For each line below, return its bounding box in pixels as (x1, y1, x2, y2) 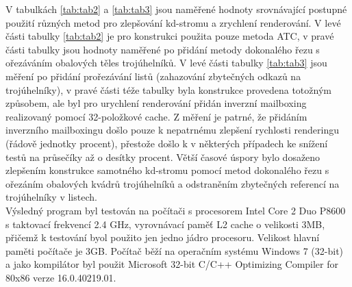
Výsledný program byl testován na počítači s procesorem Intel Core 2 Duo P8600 (5, 203, 346, 217)
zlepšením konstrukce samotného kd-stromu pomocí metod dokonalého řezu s (5, 163, 329, 177)
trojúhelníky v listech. (5, 190, 97, 204)
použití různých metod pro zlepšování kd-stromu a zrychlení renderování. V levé (5, 15, 341, 29)
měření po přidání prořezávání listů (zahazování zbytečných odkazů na (5, 68, 301, 83)
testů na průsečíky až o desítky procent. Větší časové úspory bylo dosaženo (5, 149, 320, 164)
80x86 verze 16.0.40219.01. (5, 270, 116, 284)
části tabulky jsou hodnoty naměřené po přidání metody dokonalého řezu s (5, 42, 320, 56)
